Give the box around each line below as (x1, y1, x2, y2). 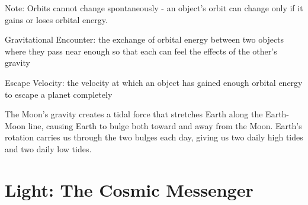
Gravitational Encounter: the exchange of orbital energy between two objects (5, 33, 284, 46)
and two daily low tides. (5, 142, 92, 155)
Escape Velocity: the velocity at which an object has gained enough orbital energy (5, 76, 303, 88)
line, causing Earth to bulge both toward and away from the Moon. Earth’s (28, 119, 302, 132)
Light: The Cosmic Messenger (5, 177, 254, 201)
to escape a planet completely (5, 88, 113, 100)
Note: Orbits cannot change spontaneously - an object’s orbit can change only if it (5, 2, 303, 14)
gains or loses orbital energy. (5, 13, 108, 25)
